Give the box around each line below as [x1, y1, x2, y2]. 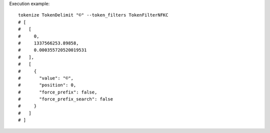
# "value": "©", [18, 75, 74, 81]
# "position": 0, [18, 82, 76, 88]
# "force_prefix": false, [18, 89, 97, 95]
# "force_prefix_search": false [18, 96, 113, 102]
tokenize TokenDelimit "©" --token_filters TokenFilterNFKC [18, 12, 168, 18]
